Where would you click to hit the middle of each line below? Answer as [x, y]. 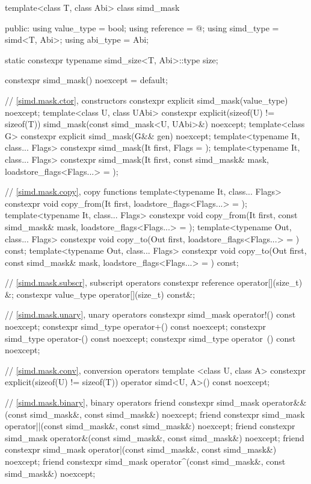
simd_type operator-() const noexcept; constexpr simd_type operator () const [150, 338]
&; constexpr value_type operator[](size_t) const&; [100, 294]
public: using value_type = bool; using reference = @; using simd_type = [142, 27]
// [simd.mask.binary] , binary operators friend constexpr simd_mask [132, 402]
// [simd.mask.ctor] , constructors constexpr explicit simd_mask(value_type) [146, 100]
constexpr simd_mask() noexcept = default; [86, 80]
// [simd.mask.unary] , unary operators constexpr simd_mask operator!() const [150, 314]
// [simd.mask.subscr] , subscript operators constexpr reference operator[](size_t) [154, 282]
